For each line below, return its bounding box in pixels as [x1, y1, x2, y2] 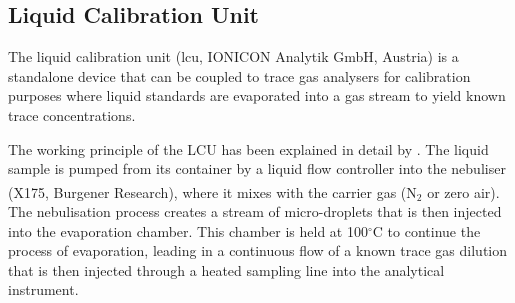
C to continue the [372, 220, 481, 241]
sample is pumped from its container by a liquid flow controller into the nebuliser [8, 158, 506, 179]
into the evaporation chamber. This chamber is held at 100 [8, 220, 368, 241]
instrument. [8, 279, 79, 300]
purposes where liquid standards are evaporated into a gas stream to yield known [8, 85, 506, 106]
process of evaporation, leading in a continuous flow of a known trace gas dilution [8, 240, 507, 261]
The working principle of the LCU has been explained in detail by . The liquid [8, 138, 489, 159]
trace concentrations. [8, 104, 136, 125]
